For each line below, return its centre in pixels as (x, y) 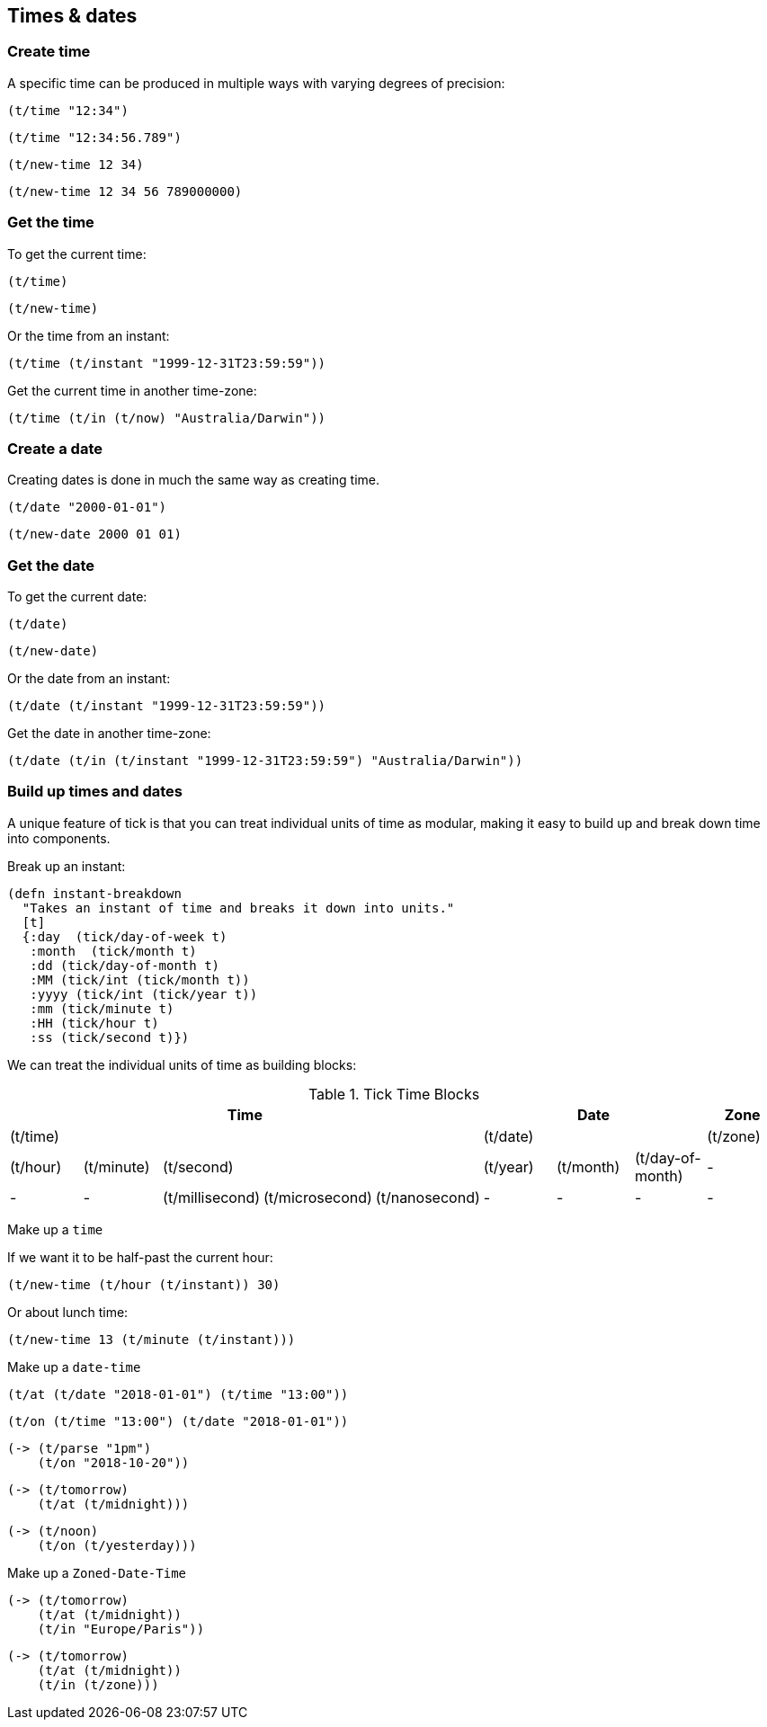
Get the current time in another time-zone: (132, 390)
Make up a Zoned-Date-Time (97, 1572)
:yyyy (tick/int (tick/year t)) (144, 994)
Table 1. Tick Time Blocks (394, 1094)
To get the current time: (77, 254)
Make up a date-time (74, 1366)
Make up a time (55, 1229)
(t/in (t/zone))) (98, 1684)
